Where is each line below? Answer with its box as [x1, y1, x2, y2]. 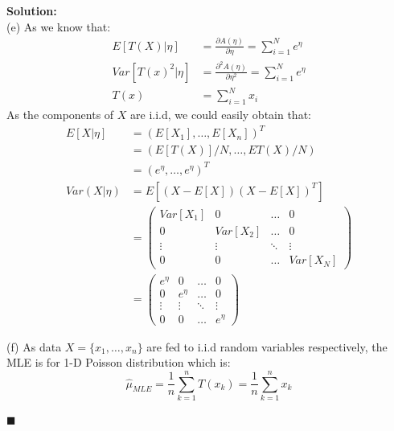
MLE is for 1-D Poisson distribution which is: [6, 354, 231, 371]
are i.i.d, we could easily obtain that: [130, 106, 311, 123]
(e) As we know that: [6, 18, 111, 35]
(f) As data [6, 338, 62, 355]
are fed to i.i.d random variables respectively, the [146, 338, 388, 355]
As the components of [6, 106, 114, 123]
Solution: [6, 2, 57, 18]
